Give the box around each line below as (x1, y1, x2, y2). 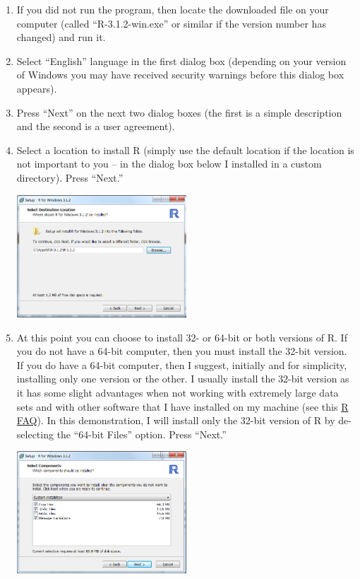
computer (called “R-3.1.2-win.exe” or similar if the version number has (16, 16, 326, 30)
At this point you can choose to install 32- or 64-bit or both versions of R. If (16, 329, 347, 344)
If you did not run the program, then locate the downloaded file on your (16, 2, 329, 16)
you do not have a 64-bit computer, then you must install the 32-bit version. (16, 344, 347, 358)
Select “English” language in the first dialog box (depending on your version (16, 53, 347, 68)
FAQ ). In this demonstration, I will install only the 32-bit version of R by (16, 413, 335, 428)
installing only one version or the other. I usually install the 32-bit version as (16, 371, 349, 386)
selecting (16, 426, 54, 441)
